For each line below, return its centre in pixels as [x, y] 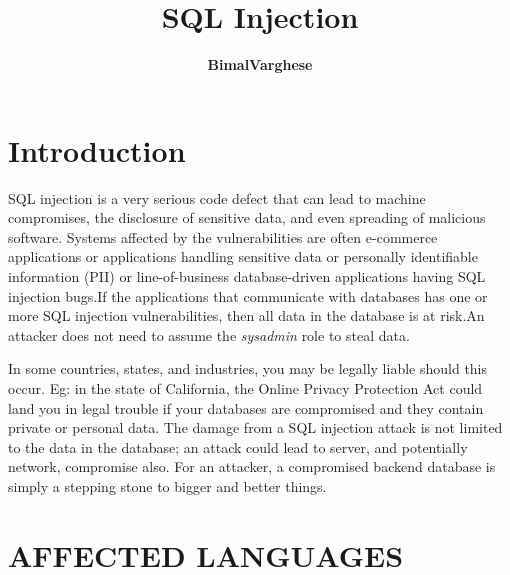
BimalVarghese [260, 64]
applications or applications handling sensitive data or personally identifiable [243, 256]
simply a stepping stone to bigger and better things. [167, 485]
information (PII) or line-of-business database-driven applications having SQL [247, 276]
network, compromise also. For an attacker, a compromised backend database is [252, 466]
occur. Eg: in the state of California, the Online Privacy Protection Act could [245, 388]
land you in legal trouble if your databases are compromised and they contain [246, 407]
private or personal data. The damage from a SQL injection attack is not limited [255, 427]
